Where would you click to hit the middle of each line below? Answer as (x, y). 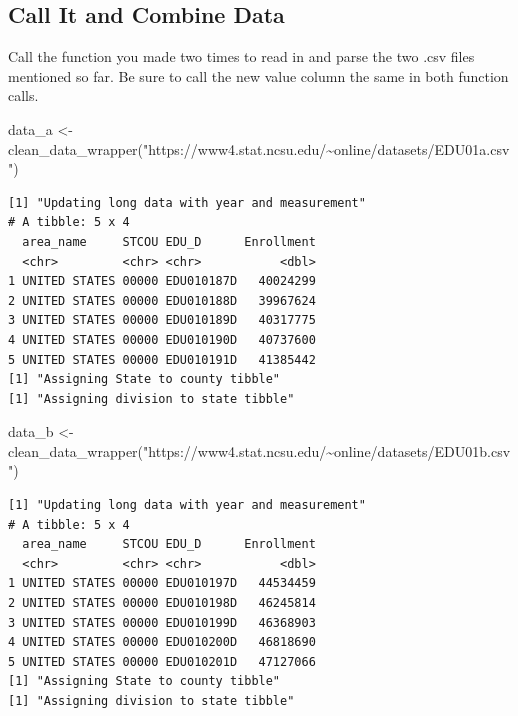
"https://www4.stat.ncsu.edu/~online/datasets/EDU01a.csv (326, 148)
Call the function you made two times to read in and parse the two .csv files (241, 56)
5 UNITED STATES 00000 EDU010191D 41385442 (162, 359)
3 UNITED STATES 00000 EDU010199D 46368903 (162, 622)
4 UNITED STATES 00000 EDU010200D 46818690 (162, 642)
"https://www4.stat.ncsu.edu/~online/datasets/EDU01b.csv (327, 450)
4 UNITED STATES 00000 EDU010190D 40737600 (162, 339)
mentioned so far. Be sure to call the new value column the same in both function (258, 75)
